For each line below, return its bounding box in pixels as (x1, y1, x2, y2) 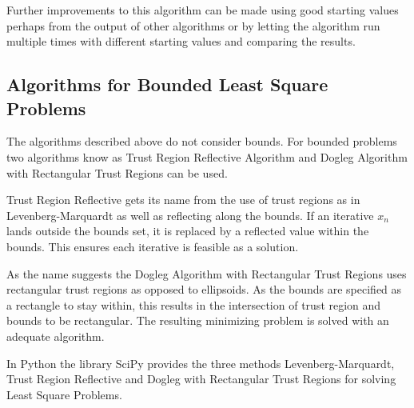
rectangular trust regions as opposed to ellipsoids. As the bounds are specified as (6, 281, 402, 298)
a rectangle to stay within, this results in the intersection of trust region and (6, 296, 381, 313)
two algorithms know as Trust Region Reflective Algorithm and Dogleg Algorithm (6, 148, 408, 165)
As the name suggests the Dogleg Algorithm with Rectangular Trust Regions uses (6, 265, 407, 282)
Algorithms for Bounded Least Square (6, 72, 328, 97)
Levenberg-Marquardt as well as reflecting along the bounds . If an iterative (6, 206, 374, 223)
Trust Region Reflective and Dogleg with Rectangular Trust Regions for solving (6, 370, 396, 387)
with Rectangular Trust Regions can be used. (6, 164, 228, 181)
